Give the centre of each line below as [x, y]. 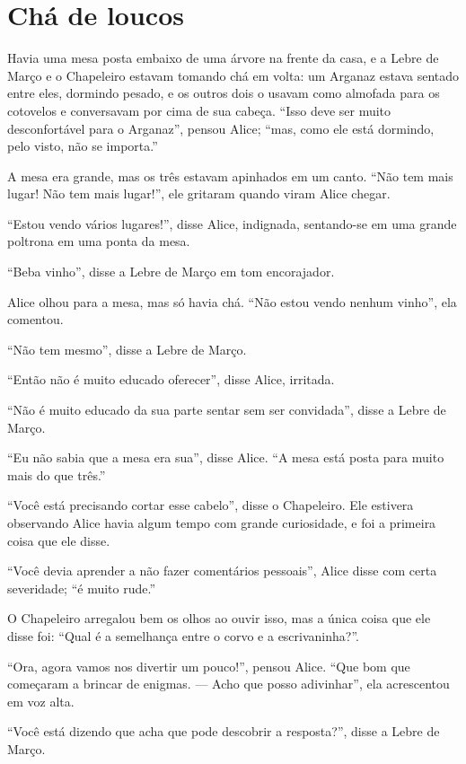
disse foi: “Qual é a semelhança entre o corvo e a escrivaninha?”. [183, 635]
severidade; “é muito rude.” [82, 588]
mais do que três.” [57, 474]
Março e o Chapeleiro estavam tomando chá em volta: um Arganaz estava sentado [233, 75]
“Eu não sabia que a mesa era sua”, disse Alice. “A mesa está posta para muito [226, 457]
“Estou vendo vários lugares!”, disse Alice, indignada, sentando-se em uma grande [232, 223]
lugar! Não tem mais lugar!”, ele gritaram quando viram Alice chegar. [199, 193]
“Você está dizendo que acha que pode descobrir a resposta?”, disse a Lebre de [224, 731]
